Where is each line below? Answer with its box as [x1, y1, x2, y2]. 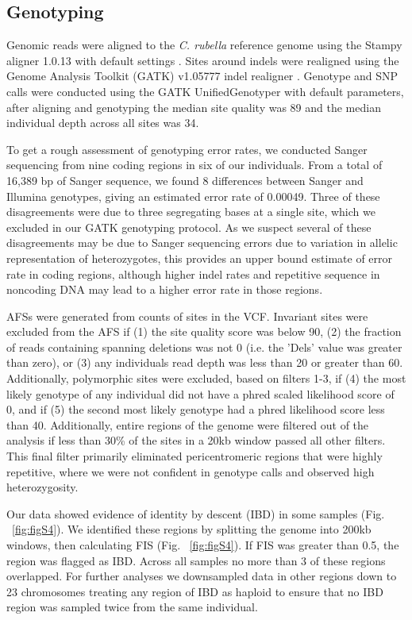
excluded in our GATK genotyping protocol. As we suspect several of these [6, 218, 372, 235]
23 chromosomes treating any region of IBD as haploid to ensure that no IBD [6, 583, 383, 599]
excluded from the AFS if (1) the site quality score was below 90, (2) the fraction [6, 323, 402, 340]
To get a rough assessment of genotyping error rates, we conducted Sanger [6, 141, 368, 157]
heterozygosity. [6, 479, 79, 495]
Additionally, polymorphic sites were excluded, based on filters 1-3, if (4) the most [6, 370, 406, 387]
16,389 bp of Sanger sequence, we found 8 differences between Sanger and [6, 171, 364, 188]
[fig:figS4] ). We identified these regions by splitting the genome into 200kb [12, 521, 372, 537]
